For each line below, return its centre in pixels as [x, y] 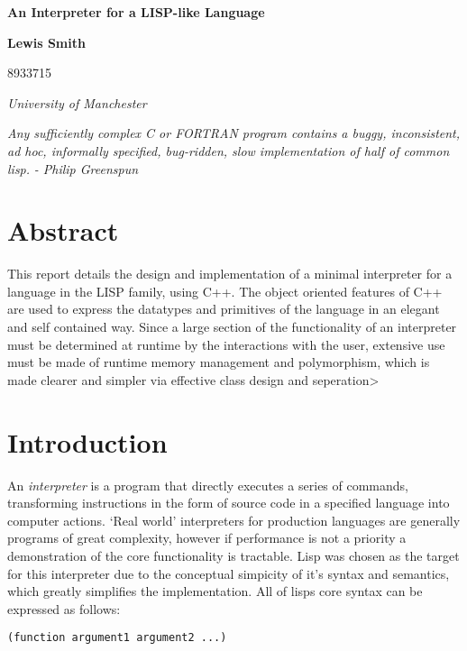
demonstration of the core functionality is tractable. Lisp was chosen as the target [233, 555]
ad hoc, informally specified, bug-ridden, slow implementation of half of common [229, 150]
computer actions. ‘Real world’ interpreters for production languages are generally [234, 520]
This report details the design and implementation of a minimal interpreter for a [230, 274]
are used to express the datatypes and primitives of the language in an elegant [224, 309]
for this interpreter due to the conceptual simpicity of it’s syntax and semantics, [229, 573]
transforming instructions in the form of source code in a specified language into [229, 503]
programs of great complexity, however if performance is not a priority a [207, 538]
